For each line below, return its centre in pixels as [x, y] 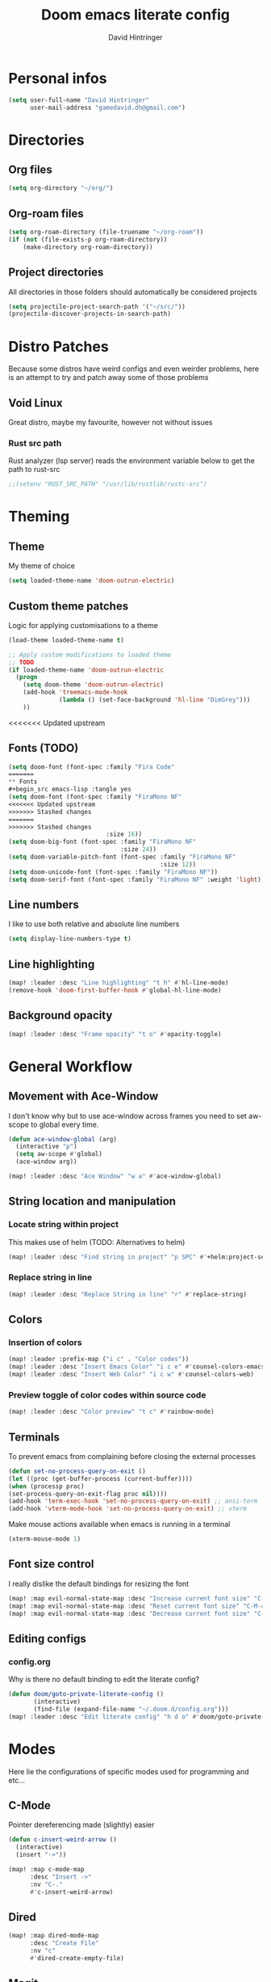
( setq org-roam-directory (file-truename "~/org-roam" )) [106, 232]
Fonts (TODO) [44, 748]
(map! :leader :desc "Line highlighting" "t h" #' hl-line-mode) [119, 983]
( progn [27, 677]
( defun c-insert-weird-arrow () [63, 1840]
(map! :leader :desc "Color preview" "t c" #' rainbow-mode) [112, 1412]
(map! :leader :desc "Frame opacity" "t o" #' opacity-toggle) [115, 1034]
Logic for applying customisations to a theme [83, 625]
